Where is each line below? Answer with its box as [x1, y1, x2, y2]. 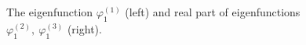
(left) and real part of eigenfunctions [125, 4, 301, 20]
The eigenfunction [6, 4, 93, 20]
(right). [67, 20, 102, 36]
